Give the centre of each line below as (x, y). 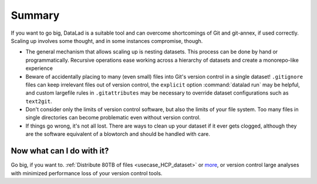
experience (39, 68)
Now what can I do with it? (60, 151)
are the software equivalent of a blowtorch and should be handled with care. (118, 134)
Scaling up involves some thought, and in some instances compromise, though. (107, 41)
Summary (35, 15)
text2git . (39, 101)
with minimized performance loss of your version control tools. (87, 173)
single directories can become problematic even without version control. (113, 118)
